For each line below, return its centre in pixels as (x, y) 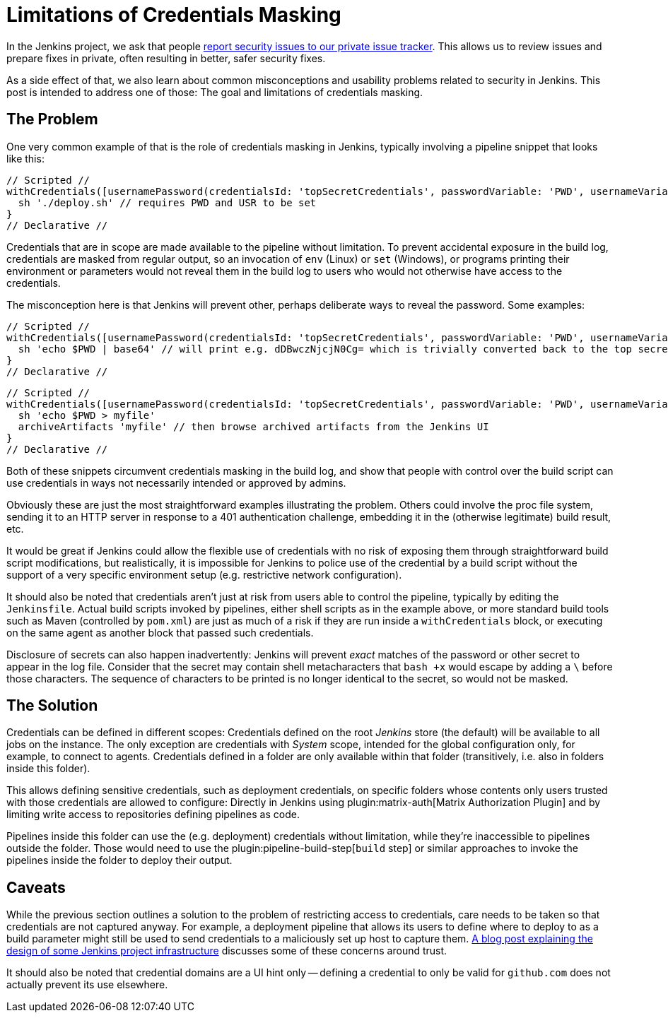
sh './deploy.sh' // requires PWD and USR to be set (167, 202)
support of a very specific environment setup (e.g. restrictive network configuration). (204, 574)
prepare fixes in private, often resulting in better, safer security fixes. (166, 58)
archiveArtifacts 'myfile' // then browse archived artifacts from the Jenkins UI (253, 426)
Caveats (36, 887)
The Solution (52, 706)
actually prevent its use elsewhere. (87, 985)
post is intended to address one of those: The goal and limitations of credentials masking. (215, 92)
